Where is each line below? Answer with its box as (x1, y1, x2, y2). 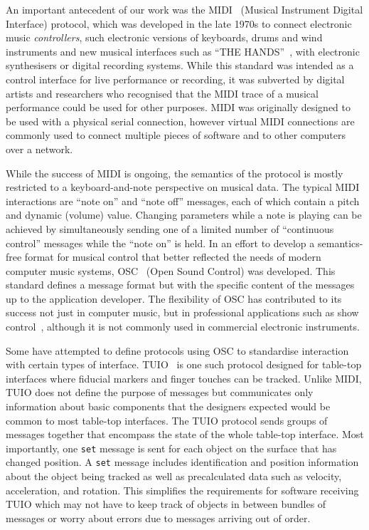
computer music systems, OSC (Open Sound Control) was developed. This (6, 263, 336, 278)
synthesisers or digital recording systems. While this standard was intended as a (6, 58, 354, 73)
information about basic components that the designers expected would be (6, 399, 331, 414)
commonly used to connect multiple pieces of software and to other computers (6, 128, 346, 142)
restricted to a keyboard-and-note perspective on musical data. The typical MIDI (6, 180, 360, 194)
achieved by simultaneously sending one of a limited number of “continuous (6, 221, 334, 236)
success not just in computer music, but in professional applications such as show (6, 305, 359, 320)
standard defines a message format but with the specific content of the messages (6, 277, 355, 292)
